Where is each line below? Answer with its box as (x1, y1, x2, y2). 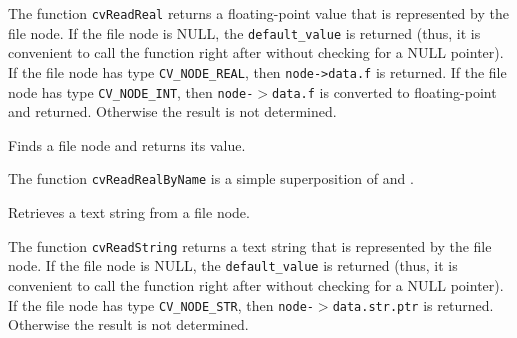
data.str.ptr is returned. (332, 294, 494, 315)
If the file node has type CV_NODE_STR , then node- (8, 294, 314, 315)
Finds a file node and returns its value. (8, 134, 246, 155)
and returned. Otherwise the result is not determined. (8, 101, 337, 122)
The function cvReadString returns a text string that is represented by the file (8, 235, 492, 256)
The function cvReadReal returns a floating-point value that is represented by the (8, 3, 509, 23)
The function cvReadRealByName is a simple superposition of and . (8, 168, 414, 189)
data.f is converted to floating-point (271, 81, 497, 102)
